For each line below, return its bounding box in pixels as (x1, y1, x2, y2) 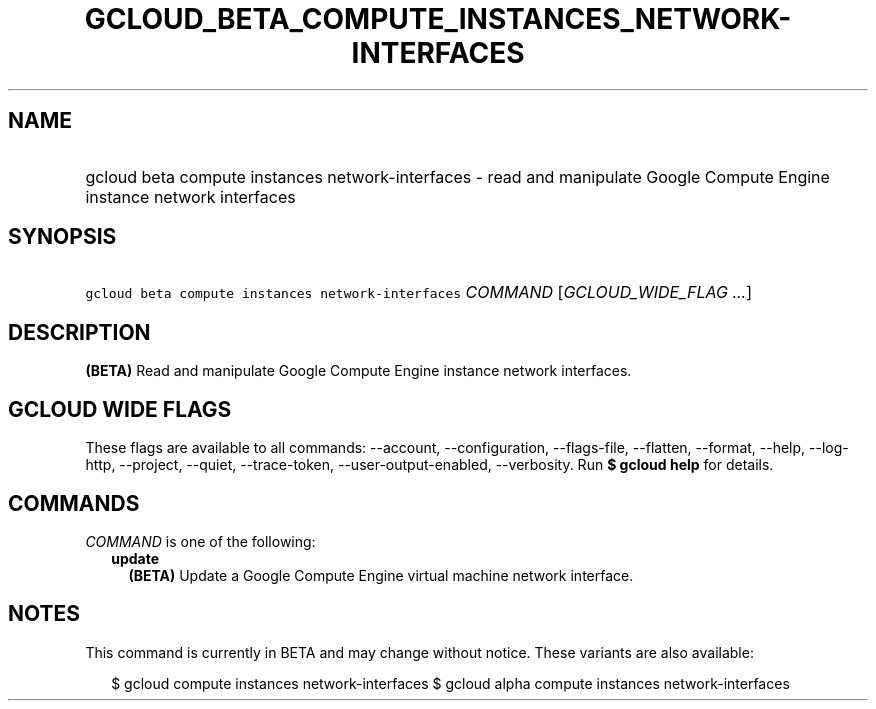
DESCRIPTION (8, 319, 151, 345)
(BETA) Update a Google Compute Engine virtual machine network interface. (128, 566, 634, 584)
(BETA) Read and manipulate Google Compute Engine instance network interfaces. (85, 362, 632, 380)
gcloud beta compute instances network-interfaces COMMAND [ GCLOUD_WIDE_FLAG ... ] (85, 282, 753, 303)
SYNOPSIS (8, 224, 117, 250)
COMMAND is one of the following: (85, 532, 316, 550)
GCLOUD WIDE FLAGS (8, 396, 232, 422)
